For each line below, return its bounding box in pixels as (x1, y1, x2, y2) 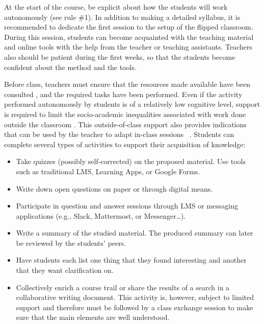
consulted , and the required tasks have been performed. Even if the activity (4, 88, 243, 99)
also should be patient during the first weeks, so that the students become (4, 51, 235, 62)
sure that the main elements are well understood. (16, 312, 170, 322)
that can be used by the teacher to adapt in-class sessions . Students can (4, 129, 234, 140)
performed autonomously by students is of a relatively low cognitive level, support (4, 99, 260, 109)
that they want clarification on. (16, 265, 114, 275)
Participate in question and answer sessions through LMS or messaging (16, 200, 238, 211)
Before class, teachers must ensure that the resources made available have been (4, 79, 251, 89)
